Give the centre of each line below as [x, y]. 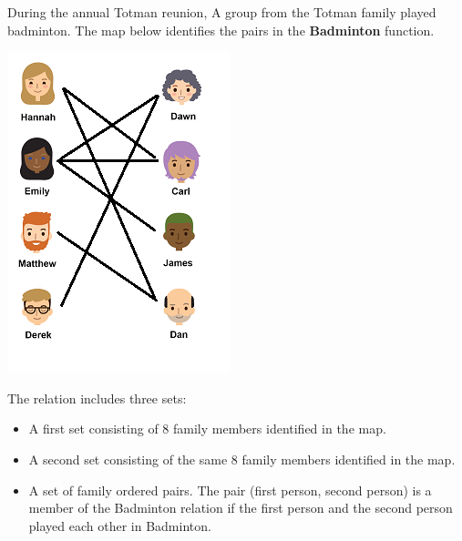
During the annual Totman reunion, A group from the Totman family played [222, 12]
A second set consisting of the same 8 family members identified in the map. [242, 459]
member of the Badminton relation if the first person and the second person [241, 508]
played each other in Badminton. [120, 525]
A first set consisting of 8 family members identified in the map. [207, 429]
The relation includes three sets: [97, 398]
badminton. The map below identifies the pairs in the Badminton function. [221, 30]
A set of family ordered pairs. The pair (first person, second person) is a [230, 490]
